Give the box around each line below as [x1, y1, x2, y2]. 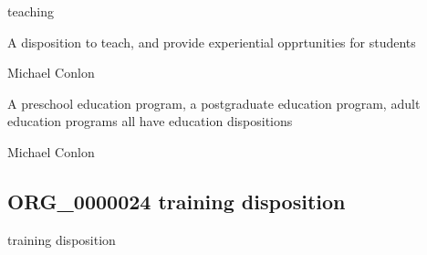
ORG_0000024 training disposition [7, 186, 346, 215]
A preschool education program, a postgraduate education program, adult [7, 93, 421, 112]
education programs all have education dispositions [7, 112, 293, 131]
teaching [7, 2, 54, 20]
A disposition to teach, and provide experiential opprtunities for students [7, 32, 416, 51]
